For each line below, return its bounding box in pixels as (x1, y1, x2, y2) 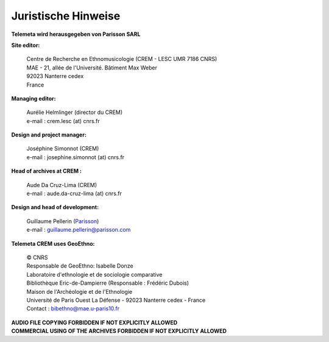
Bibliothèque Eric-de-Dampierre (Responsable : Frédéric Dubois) (26, 279, 189, 287)
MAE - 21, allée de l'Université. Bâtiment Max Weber (26, 64, 158, 71)
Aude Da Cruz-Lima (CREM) (26, 181, 97, 188)
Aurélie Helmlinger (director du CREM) (26, 109, 123, 116)
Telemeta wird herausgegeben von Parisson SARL (11, 30, 141, 38)
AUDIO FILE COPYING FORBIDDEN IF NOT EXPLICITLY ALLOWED (11, 319, 178, 326)
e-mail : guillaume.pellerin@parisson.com (26, 226, 131, 233)
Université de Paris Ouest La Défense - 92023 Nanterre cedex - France (26, 296, 206, 304)
